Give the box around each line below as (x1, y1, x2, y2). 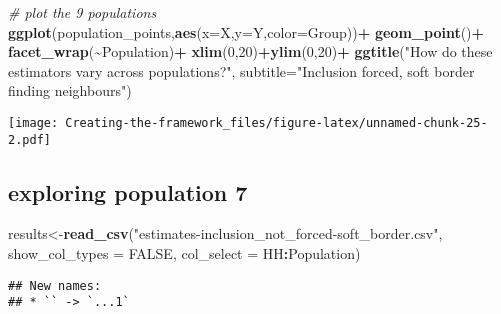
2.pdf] (8, 132, 51, 147)
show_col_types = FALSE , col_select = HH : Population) (8, 243, 361, 264)
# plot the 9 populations (8, 2, 157, 22)
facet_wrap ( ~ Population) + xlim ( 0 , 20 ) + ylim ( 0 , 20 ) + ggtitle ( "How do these (8, 41, 493, 62)
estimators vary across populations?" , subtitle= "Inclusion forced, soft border (8, 60, 475, 81)
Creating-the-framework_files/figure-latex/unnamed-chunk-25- (65, 115, 488, 130)
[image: (8, 115, 59, 130)
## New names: (8, 278, 102, 293)
